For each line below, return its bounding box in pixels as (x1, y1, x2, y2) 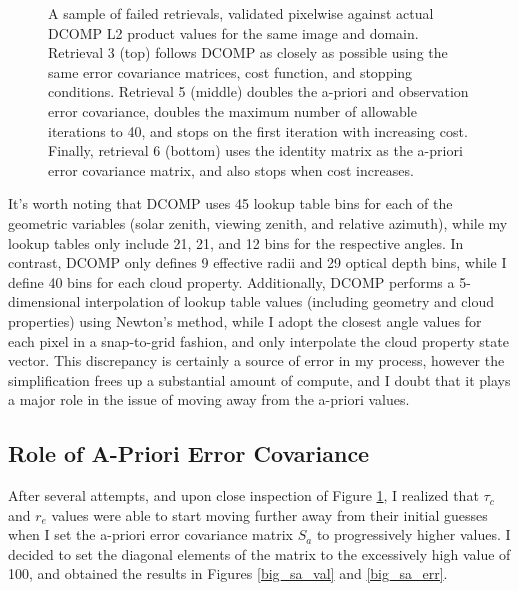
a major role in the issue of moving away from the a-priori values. (8, 389, 410, 410)
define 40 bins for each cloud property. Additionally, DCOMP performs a (8, 271, 455, 292)
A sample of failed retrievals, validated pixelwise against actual (48, 3, 434, 23)
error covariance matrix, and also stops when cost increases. (48, 159, 414, 180)
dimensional (8, 291, 81, 312)
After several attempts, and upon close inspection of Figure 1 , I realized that (8, 485, 479, 506)
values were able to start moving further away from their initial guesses (51, 504, 488, 525)
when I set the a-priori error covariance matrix (8, 524, 293, 545)
